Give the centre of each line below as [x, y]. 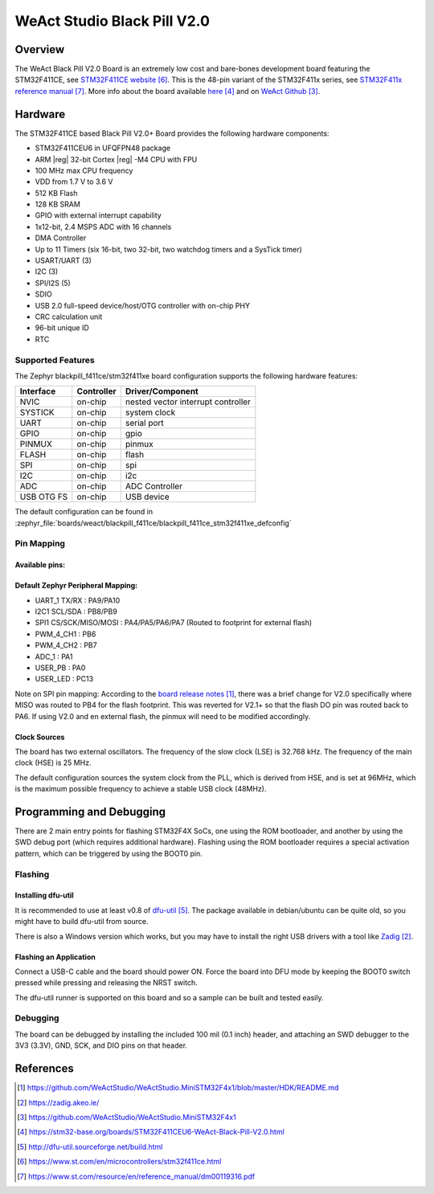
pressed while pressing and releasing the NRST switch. [106, 983]
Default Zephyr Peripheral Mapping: [76, 586]
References [44, 1069]
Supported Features [55, 360]
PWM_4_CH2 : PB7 [66, 645]
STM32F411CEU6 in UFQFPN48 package [103, 148]
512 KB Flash [56, 193]
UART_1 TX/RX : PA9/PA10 [78, 600]
